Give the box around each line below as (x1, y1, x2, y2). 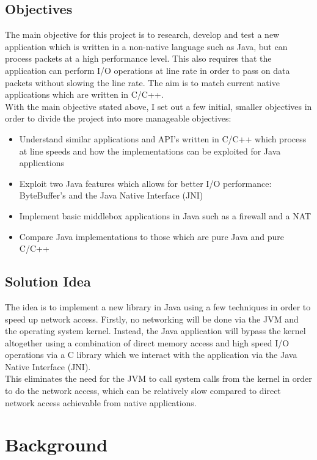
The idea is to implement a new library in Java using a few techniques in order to (5, 300, 311, 313)
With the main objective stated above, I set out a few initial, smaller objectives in (5, 100, 312, 112)
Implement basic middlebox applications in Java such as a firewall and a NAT (19, 209, 312, 222)
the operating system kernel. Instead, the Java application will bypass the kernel (5, 324, 306, 337)
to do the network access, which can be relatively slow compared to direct (5, 384, 281, 397)
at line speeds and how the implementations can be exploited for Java (19, 144, 281, 157)
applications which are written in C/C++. (5, 88, 164, 101)
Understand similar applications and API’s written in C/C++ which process (19, 132, 307, 145)
